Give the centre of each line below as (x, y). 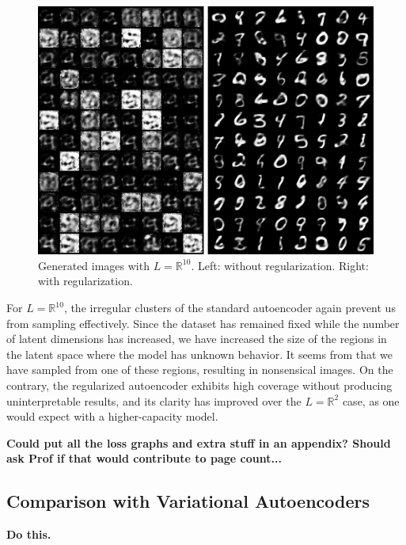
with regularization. (85, 281)
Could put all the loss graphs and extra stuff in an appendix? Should (199, 442)
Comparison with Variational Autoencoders (188, 501)
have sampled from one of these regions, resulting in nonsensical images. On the (200, 370)
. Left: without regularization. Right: (280, 265)
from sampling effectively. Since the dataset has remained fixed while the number (203, 323)
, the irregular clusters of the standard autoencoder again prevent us (230, 308)
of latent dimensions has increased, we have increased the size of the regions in (197, 339)
